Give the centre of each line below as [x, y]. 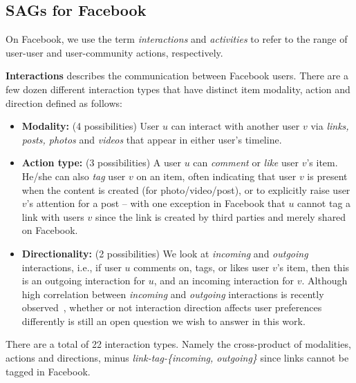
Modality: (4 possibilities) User [91, 126]
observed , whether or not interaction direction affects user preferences [172, 307]
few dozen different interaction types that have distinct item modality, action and [178, 89]
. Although [325, 281]
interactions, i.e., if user [72, 267]
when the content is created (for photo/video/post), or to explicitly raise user [186, 189]
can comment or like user [246, 163]
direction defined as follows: [64, 102]
